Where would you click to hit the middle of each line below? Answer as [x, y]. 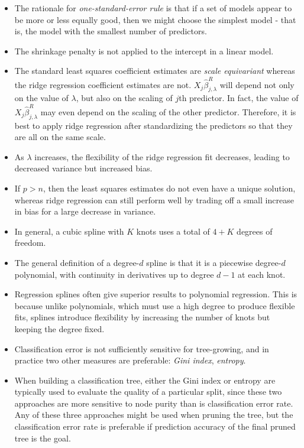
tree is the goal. [43, 438]
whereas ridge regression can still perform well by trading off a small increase [154, 199]
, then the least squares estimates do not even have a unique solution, [169, 188]
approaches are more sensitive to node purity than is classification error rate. [154, 403]
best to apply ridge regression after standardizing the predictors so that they [153, 125]
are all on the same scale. [60, 137]
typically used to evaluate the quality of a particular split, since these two [148, 392]
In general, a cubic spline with [69, 231]
